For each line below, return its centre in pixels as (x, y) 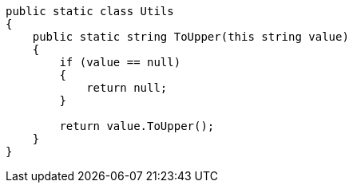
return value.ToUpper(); (137, 126)
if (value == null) (120, 62)
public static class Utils (90, 11)
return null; (127, 88)
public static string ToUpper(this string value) (190, 37)
